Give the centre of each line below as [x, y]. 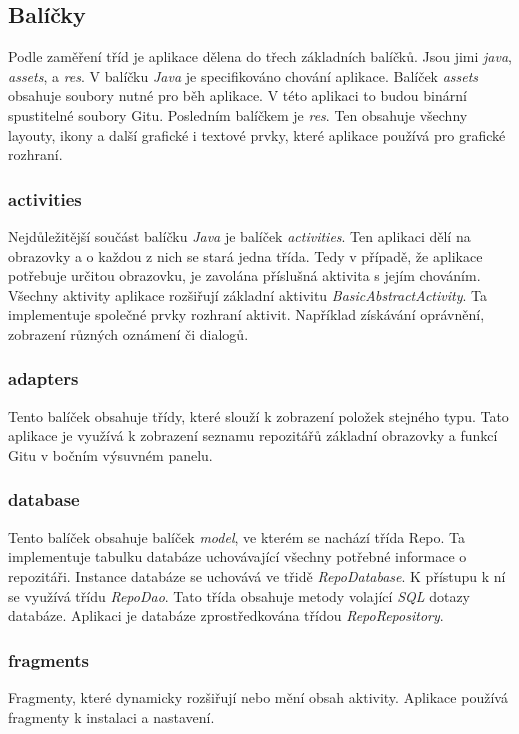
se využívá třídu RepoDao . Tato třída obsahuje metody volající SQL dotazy [239, 595]
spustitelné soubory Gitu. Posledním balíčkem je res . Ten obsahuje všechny [238, 114]
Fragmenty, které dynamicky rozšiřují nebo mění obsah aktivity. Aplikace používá [258, 696]
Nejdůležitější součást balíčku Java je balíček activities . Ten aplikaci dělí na [239, 235]
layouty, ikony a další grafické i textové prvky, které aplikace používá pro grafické [257, 134]
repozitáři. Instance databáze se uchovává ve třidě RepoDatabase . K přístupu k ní [257, 575]
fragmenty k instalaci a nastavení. [111, 716]
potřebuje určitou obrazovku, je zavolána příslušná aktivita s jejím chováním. [244, 275]
